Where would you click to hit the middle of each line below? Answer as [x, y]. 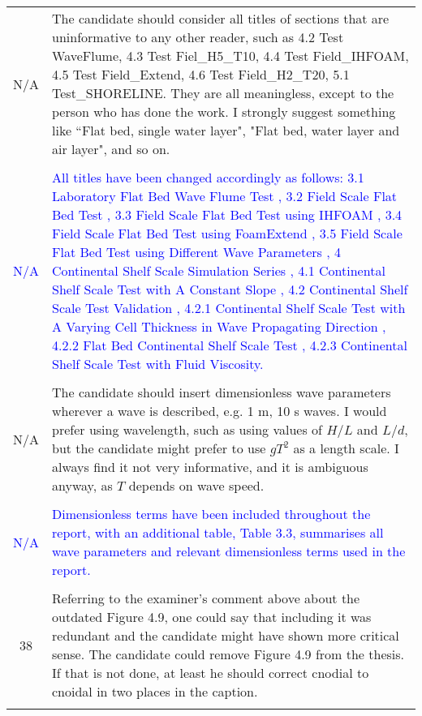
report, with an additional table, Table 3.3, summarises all [218, 532]
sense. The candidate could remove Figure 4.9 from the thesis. [228, 654]
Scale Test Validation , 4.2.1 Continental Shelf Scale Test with [229, 308]
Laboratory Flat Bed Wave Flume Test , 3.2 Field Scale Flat [225, 196]
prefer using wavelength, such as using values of [187, 429]
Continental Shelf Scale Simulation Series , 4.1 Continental [219, 270]
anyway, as [82, 485]
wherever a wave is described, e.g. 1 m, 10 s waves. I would [220, 411]
